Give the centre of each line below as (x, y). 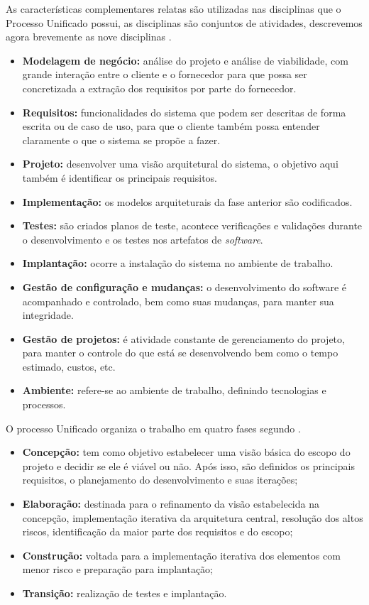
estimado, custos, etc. (69, 366)
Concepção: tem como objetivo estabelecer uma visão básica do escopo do (186, 452)
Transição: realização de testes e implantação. (125, 593)
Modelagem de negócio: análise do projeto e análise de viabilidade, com (185, 60)
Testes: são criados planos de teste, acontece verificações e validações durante (192, 225)
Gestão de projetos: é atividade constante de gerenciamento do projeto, (183, 338)
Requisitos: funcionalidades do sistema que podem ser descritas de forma (184, 112)
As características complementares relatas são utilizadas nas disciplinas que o (174, 9)
